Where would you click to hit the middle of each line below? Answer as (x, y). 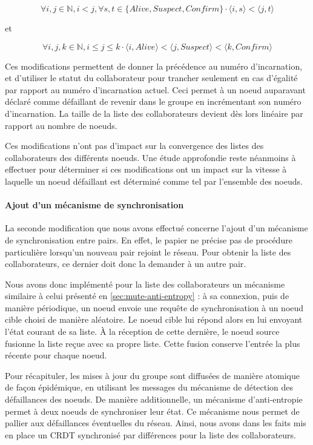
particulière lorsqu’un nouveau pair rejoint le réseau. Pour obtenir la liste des (148, 252)
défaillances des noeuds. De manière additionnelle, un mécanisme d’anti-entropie (154, 399)
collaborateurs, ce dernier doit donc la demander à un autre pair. (126, 264)
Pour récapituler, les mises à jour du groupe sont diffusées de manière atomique (152, 375)
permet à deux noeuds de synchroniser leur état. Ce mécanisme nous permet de (152, 411)
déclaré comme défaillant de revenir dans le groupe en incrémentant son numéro (153, 101)
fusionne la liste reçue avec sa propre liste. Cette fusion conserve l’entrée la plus (153, 343)
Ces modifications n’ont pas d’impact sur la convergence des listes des (134, 146)
